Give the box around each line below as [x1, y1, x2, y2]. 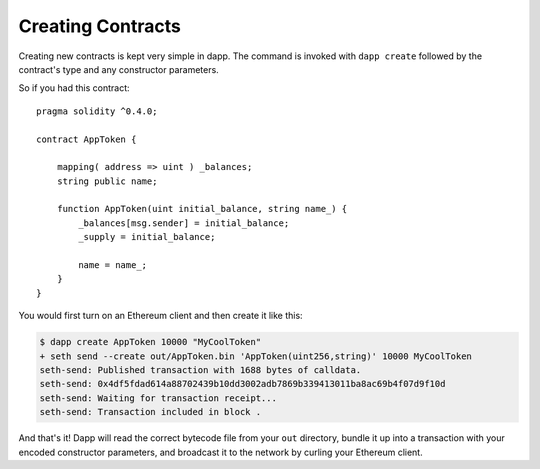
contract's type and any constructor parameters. [18, 63, 219, 75]
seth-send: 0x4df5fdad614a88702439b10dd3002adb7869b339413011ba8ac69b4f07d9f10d [39, 378, 446, 390]
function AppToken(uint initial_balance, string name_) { [56, 203, 348, 215]
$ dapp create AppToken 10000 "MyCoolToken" [39, 336, 262, 348]
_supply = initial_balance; [78, 231, 216, 243]
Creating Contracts [18, 15, 182, 37]
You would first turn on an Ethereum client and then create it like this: [18, 310, 304, 322]
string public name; [56, 175, 158, 187]
